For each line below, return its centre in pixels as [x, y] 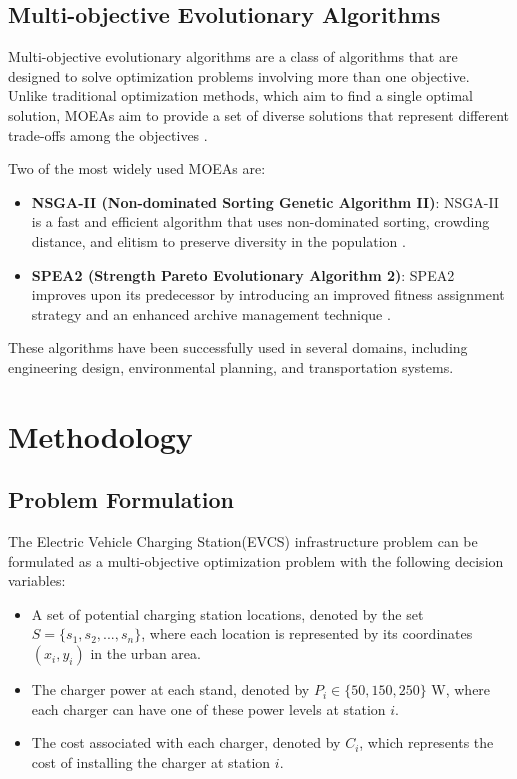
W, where [461, 689]
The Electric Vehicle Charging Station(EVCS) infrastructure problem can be [243, 541]
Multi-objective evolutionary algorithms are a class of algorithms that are [233, 56]
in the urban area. [145, 653]
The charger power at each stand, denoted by [170, 689]
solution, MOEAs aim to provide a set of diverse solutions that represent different [259, 114]
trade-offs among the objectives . [108, 134]
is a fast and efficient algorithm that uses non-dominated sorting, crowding [260, 221]
